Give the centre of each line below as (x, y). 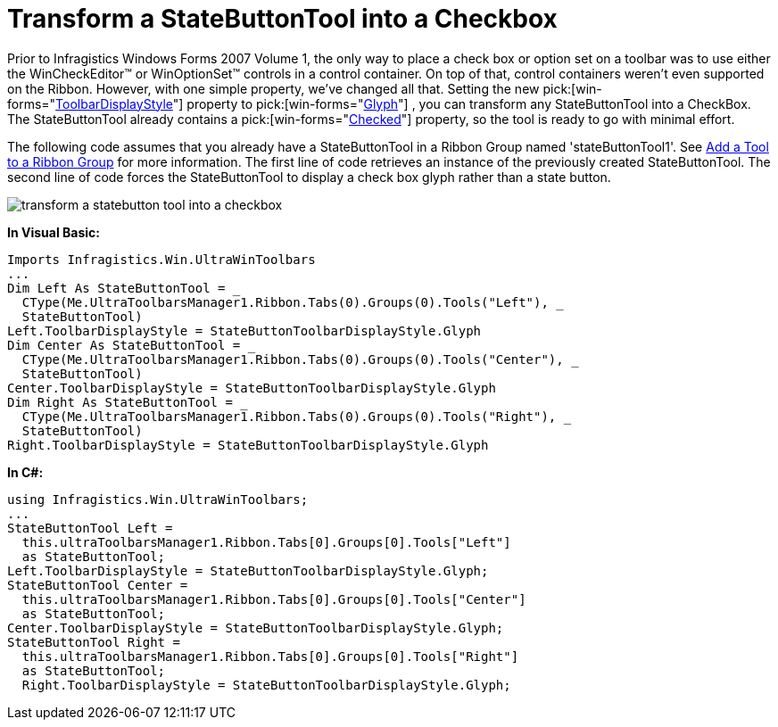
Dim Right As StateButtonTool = (120, 402)
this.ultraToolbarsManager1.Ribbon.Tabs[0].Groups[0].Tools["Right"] (270, 656)
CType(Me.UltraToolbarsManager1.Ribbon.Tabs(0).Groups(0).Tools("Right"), (289, 416)
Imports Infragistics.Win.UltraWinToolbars (161, 259)
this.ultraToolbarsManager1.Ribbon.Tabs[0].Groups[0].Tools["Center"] (274, 599)
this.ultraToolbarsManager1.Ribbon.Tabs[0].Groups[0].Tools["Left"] (266, 542)
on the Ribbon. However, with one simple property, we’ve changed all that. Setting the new (273, 88)
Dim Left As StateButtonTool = (116, 288)
